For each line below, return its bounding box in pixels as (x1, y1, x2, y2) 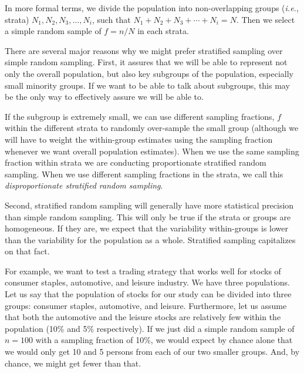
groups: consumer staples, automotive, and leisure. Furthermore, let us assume (5, 299, 287, 311)
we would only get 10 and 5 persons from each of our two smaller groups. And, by (5, 345, 300, 358)
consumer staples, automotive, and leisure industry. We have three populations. (5, 276, 290, 288)
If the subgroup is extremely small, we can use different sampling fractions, (5, 110, 275, 122)
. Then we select (236, 13, 295, 25)
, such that (92, 13, 131, 25)
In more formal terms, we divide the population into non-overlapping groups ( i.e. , (5, 2, 299, 14)
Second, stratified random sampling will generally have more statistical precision (5, 199, 294, 211)
